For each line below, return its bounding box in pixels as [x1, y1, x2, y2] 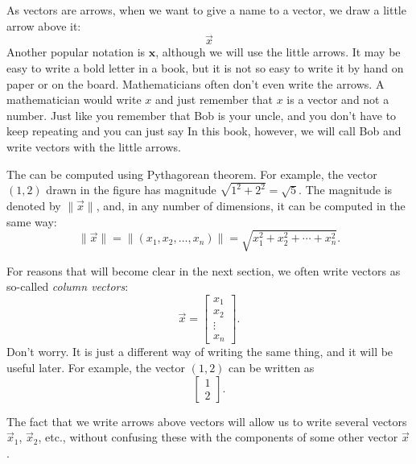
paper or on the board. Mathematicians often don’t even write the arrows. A [6, 75, 385, 92]
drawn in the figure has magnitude [46, 181, 216, 198]
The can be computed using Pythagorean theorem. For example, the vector [6, 165, 377, 182]
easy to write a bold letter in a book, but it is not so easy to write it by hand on [6, 60, 404, 76]
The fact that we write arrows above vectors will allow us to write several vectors [6, 412, 407, 429]
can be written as [229, 359, 315, 376]
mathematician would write [6, 91, 142, 108]
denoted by [6, 197, 61, 214]
